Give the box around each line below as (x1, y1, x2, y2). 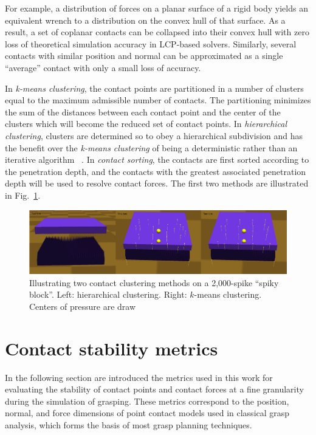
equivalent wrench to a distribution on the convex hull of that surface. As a (5, 13, 286, 26)
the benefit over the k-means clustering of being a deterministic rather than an (5, 141, 298, 154)
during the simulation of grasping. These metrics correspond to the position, (5, 394, 289, 407)
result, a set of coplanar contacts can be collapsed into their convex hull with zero (5, 26, 309, 38)
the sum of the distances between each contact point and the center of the (5, 105, 281, 118)
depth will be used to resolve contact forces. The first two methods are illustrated (5, 177, 309, 190)
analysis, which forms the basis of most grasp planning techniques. (5, 419, 252, 431)
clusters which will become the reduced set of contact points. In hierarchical (5, 117, 287, 130)
